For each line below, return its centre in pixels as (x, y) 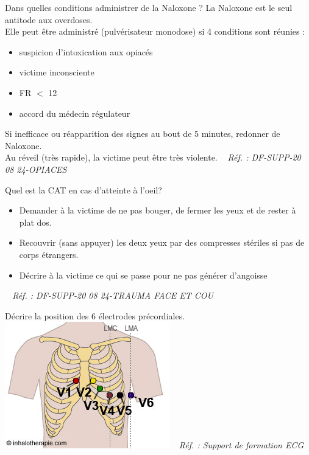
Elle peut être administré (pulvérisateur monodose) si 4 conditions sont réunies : (155, 31)
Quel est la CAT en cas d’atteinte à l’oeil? (83, 189)
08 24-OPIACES (36, 169)
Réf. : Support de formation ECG (241, 445)
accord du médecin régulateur (75, 113)
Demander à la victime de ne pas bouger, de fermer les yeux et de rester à (158, 210)
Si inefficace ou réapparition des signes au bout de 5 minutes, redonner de (143, 134)
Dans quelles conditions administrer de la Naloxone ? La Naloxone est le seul (149, 7)
